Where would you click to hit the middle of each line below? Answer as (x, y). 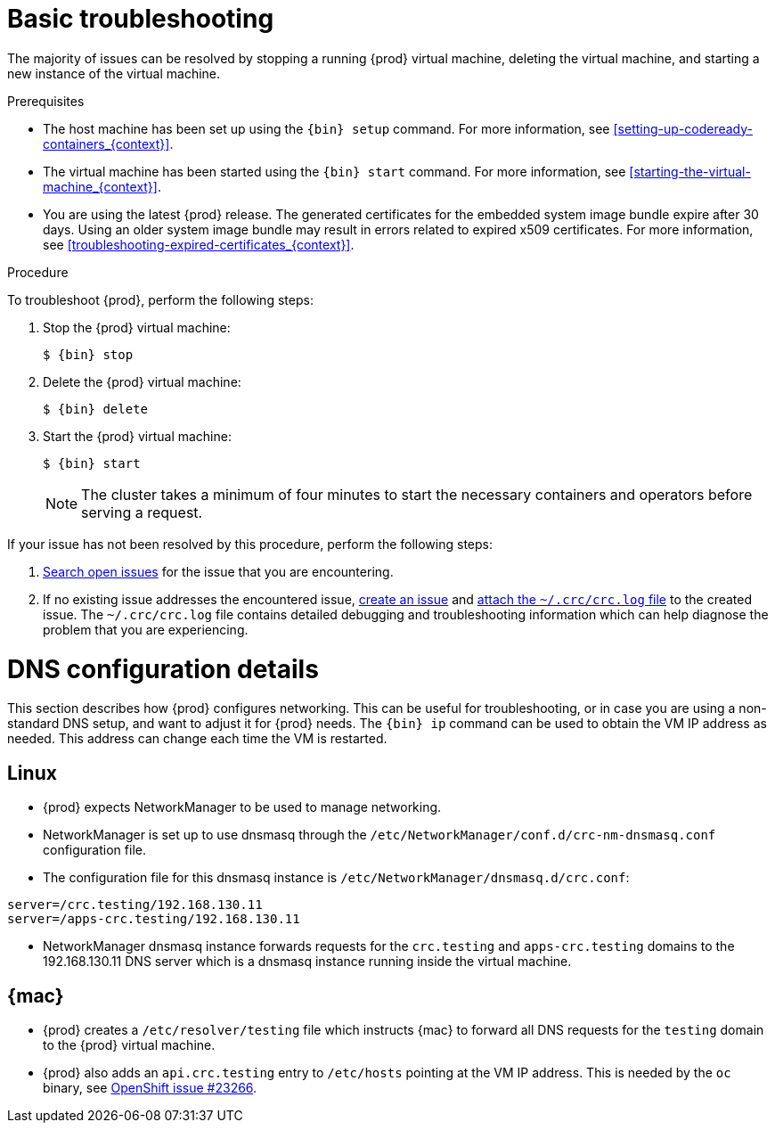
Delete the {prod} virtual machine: (142, 381)
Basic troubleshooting (141, 19)
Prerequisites (46, 101)
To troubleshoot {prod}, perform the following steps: (160, 299)
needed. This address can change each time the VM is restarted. (197, 739)
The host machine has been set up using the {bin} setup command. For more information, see (326, 128)
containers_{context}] (106, 143)
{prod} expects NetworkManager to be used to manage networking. (242, 807)
